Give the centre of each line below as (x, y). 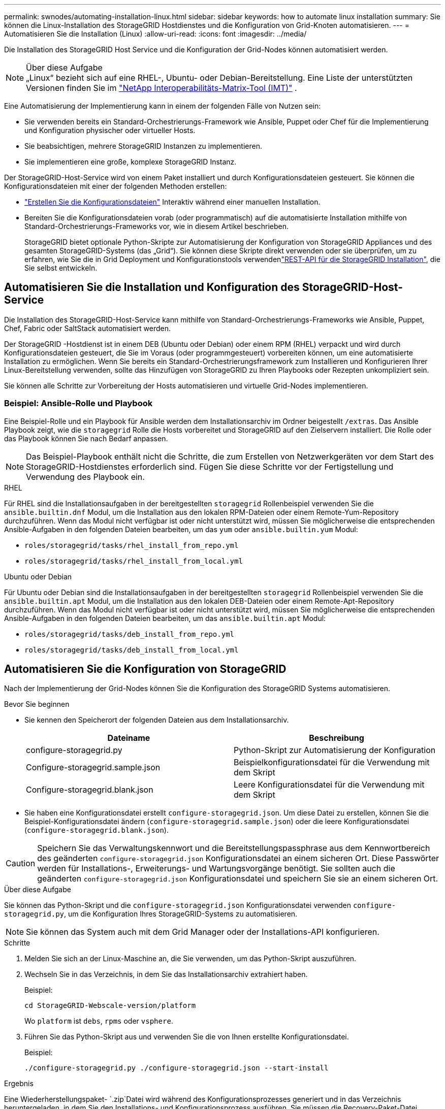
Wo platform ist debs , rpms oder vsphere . (99, 1021)
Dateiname (129, 738)
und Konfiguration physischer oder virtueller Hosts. (110, 130)
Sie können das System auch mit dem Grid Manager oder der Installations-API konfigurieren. (203, 932)
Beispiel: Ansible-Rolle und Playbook (78, 403)
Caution (21, 863)
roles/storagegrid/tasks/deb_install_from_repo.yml (130, 634)
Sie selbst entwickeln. (61, 268)
